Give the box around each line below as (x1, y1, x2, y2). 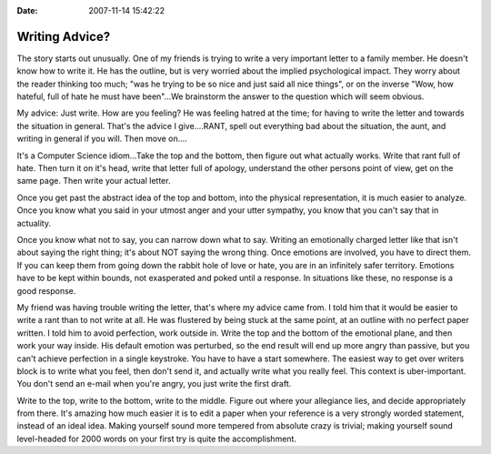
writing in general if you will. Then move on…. (16, 133, 188, 145)
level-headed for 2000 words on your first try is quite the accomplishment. (16, 433, 297, 444)
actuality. (16, 217, 52, 228)
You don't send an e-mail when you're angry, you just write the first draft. (16, 378, 292, 389)
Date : (16, 5, 38, 15)
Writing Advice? (16, 28, 111, 45)
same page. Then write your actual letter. (16, 176, 171, 187)
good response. (16, 285, 76, 296)
